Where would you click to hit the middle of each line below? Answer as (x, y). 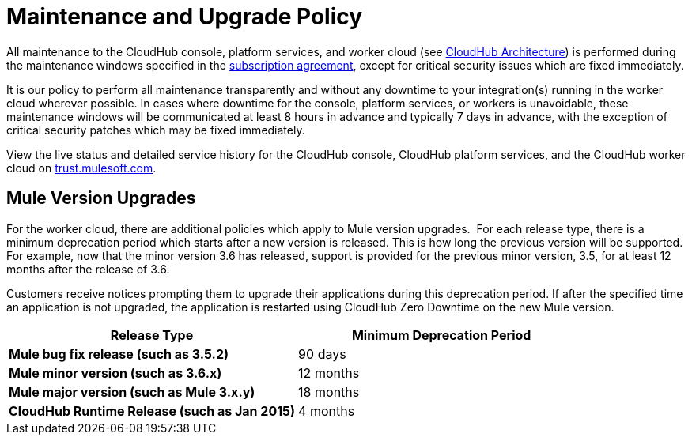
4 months (327, 411)
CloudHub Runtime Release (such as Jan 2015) (152, 411)
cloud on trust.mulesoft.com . (81, 168)
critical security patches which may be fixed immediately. (156, 130)
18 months (329, 392)
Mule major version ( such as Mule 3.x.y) (132, 392)
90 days (322, 354)
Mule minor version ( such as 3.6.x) (115, 373)
